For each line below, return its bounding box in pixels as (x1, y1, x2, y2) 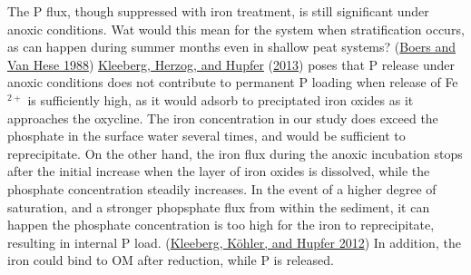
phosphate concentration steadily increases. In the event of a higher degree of (7, 179, 437, 198)
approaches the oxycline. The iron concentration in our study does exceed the (7, 108, 438, 127)
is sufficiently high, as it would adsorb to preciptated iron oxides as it (27, 90, 414, 109)
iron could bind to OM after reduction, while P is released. (7, 250, 334, 270)
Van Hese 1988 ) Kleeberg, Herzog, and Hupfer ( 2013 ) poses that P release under (7, 54, 456, 74)
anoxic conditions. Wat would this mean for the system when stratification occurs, (7, 19, 465, 38)
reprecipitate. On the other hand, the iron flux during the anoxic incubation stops (7, 143, 463, 162)
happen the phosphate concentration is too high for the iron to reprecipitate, (7, 215, 435, 234)
